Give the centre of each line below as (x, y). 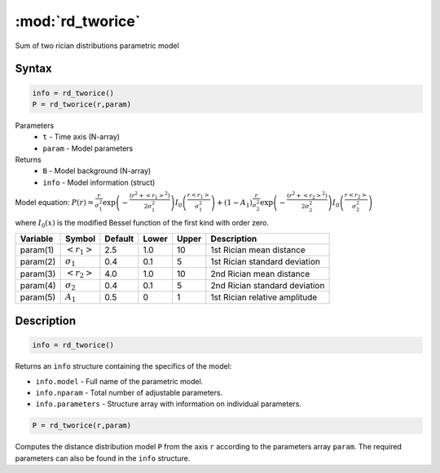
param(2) (38, 262)
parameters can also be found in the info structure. (103, 458)
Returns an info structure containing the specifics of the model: (123, 366)
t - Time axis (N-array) (81, 137)
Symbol (81, 239)
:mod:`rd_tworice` (78, 21)
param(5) (38, 297)
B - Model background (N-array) (97, 171)
